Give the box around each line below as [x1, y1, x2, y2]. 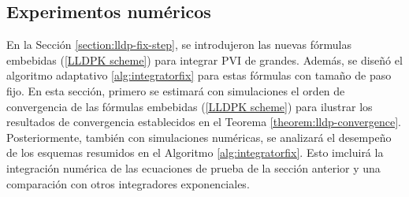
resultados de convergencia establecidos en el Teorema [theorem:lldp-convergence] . [6, 113, 401, 130]
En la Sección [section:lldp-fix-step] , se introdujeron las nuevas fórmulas [6, 36, 351, 53]
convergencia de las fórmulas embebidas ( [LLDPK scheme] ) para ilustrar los [6, 98, 373, 114]
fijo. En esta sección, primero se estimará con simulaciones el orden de [6, 82, 345, 98]
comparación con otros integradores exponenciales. [6, 175, 250, 191]
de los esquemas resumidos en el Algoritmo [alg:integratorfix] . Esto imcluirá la [6, 144, 384, 161]
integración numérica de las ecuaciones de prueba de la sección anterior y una [6, 159, 381, 176]
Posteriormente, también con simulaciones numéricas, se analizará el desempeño [6, 128, 392, 145]
